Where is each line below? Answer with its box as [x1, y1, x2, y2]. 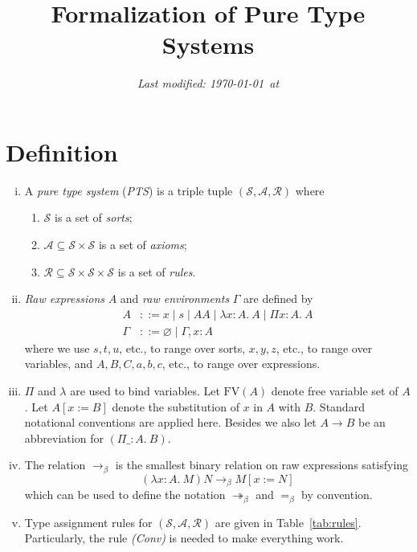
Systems [161, 28, 255, 61]
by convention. [301, 486, 373, 503]
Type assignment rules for [24, 513, 153, 530]
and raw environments [120, 290, 230, 307]
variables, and [24, 355, 93, 372]
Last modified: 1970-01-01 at [137, 75, 280, 92]
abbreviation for [24, 429, 104, 446]
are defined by [243, 290, 313, 307]
